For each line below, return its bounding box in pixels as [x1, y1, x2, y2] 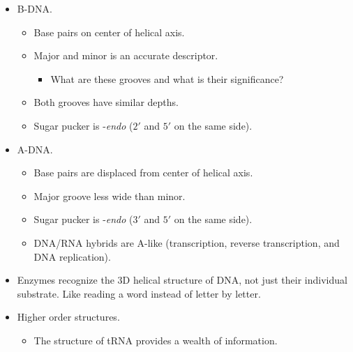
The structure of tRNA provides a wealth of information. [33, 332, 278, 347]
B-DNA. [17, 1, 52, 15]
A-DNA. [17, 141, 53, 156]
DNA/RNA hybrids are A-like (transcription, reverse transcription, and [33, 235, 340, 250]
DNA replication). [33, 249, 111, 263]
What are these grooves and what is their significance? [50, 71, 284, 86]
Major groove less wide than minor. [33, 188, 186, 203]
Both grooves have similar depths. [33, 95, 179, 109]
